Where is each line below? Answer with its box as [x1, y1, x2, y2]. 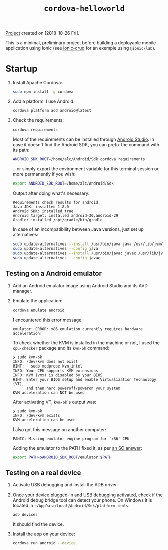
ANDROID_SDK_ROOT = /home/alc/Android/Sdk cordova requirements [12, 156, 145, 162]
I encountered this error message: [12, 317, 83, 323]
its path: [12, 147, 30, 153]
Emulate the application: [12, 297, 63, 303]
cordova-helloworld [44, 4, 125, 13]
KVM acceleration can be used [12, 417, 76, 422]
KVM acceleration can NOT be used [12, 390, 85, 395]
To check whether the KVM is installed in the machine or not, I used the [12, 339, 160, 346]
